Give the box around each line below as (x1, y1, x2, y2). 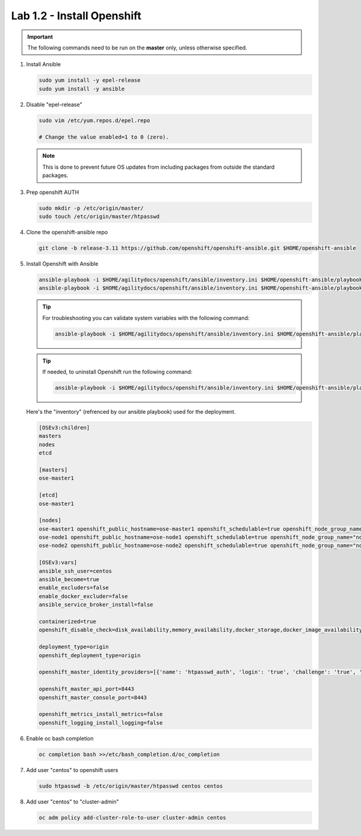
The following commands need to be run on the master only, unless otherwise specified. (27, 44, 247, 51)
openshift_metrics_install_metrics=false (39, 711, 163, 718)
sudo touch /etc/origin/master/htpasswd (39, 213, 159, 220)
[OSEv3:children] (39, 425, 90, 431)
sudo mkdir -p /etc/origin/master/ (39, 205, 144, 211)
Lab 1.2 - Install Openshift (11, 9, 141, 22)
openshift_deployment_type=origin (39, 652, 141, 659)
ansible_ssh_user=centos (39, 567, 113, 575)
